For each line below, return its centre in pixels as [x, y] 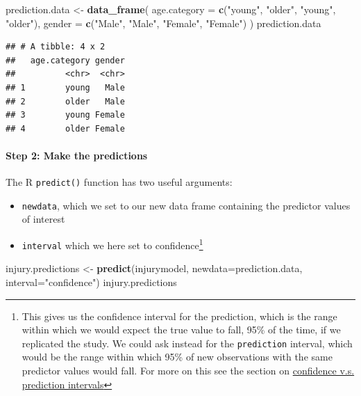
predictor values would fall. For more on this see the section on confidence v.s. [188, 370]
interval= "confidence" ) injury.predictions [91, 282]
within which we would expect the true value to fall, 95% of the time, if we [181, 330]
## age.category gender [65, 60]
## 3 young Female [65, 115]
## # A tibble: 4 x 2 [56, 47]
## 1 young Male [65, 87]
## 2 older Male [65, 101]
